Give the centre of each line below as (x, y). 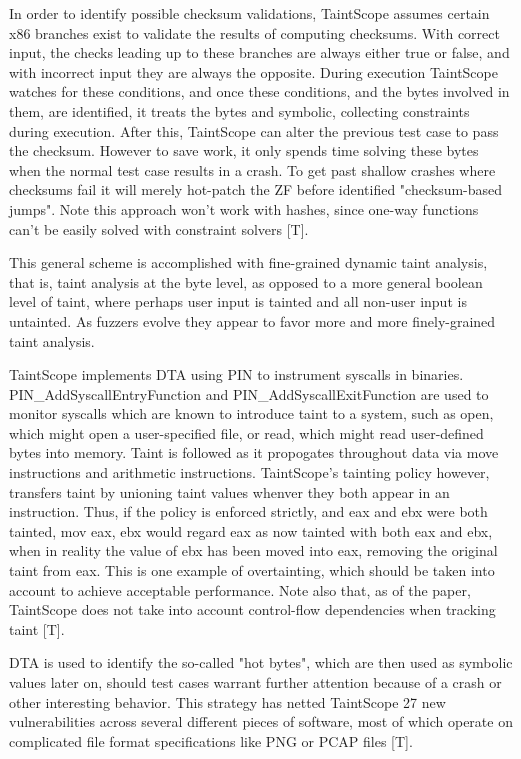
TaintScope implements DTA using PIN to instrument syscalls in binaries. (236, 374)
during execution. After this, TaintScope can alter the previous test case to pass (254, 130)
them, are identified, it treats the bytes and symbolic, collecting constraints (239, 110)
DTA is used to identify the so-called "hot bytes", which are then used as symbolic (261, 662)
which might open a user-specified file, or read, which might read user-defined (246, 432)
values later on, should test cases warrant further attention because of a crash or (255, 682)
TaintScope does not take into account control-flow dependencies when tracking (252, 609)
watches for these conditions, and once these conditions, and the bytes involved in (259, 91)
